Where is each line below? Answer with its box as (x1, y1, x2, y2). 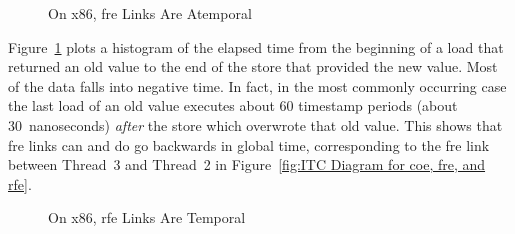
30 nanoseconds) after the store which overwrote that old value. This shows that (8, 114, 503, 135)
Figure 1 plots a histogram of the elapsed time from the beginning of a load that (8, 36, 504, 57)
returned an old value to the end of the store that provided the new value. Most (8, 56, 498, 77)
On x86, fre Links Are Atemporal (48, 3, 252, 23)
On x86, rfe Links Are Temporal (48, 207, 246, 228)
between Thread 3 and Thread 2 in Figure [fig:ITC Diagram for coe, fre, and (8, 154, 486, 175)
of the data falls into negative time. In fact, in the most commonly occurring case (8, 75, 507, 96)
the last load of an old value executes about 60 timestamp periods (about (8, 95, 458, 116)
